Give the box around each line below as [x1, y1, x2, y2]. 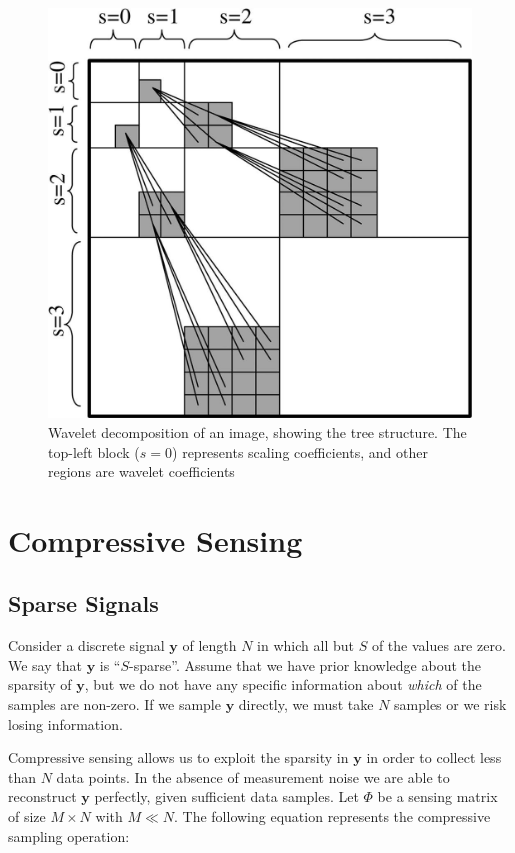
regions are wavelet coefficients [48, 461, 235, 482]
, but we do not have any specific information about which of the [84, 674, 482, 695]
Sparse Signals [8, 588, 159, 619]
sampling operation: [8, 825, 130, 846]
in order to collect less [366, 747, 502, 768]
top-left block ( [48, 441, 140, 462]
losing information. [8, 713, 123, 734]
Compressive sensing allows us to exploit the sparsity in [8, 747, 349, 768]
